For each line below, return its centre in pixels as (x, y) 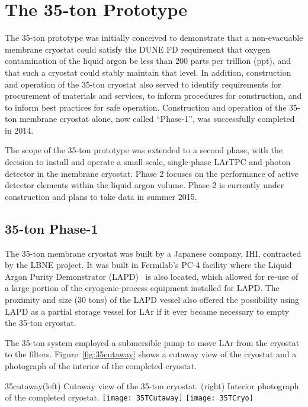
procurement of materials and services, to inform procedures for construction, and (153, 96)
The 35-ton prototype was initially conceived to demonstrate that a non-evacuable (154, 38)
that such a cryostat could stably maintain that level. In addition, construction (148, 72)
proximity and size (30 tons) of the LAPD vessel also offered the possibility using (152, 300)
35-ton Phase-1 (52, 228)
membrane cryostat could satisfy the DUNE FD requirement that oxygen (137, 49)
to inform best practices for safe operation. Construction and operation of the (146, 107)
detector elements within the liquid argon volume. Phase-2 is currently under (145, 185)
